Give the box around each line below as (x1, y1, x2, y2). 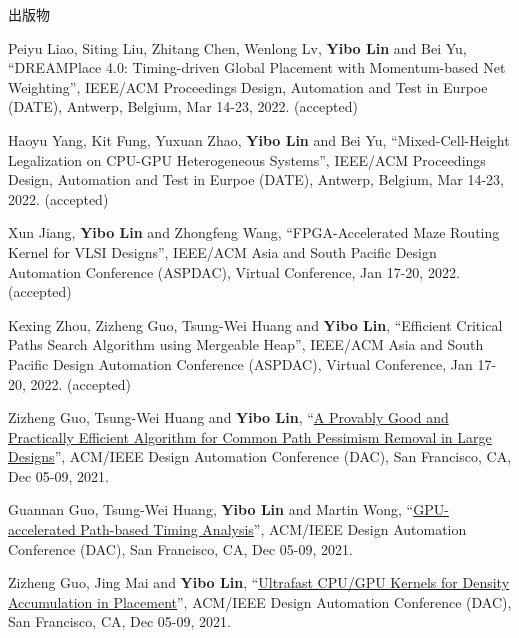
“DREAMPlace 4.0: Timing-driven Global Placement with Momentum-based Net (8, 57, 506, 78)
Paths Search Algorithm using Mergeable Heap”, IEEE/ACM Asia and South (8, 334, 484, 355)
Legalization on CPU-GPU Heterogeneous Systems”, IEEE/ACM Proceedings (8, 149, 486, 170)
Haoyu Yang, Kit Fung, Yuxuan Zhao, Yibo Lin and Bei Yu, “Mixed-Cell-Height (8, 129, 510, 150)
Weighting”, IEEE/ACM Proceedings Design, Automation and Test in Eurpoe (8, 76, 488, 97)
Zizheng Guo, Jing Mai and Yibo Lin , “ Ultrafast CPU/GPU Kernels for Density (8, 572, 510, 593)
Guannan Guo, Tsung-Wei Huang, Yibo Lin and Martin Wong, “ (8, 499, 414, 520)
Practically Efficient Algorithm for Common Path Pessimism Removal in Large (8, 426, 492, 447)
